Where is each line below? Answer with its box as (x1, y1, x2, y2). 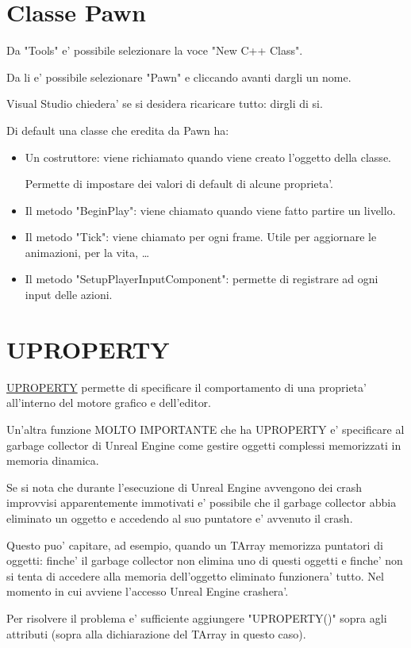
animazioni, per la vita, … (25, 243, 150, 260)
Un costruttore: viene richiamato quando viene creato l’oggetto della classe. (25, 148, 391, 165)
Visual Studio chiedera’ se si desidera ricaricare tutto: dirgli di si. (6, 95, 323, 112)
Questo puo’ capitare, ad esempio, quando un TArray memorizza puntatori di (6, 536, 383, 553)
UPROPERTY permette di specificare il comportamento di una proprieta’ (6, 378, 367, 395)
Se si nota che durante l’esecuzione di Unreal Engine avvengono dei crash (6, 478, 363, 495)
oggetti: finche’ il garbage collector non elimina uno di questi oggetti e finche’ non (6, 552, 403, 569)
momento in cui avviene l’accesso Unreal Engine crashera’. (6, 583, 289, 600)
